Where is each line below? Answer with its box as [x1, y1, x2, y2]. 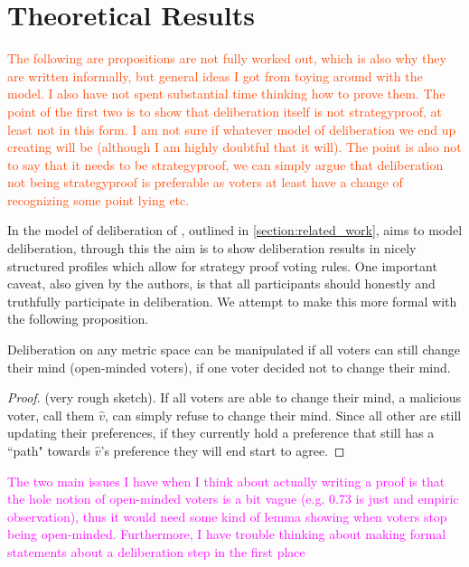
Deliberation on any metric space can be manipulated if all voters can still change [7, 340, 461, 359]
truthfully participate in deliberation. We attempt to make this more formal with [7, 291, 457, 310]
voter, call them [7, 405, 95, 424]
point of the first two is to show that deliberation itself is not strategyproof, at [7, 101, 442, 120]
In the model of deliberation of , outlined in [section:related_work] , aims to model [7, 221, 463, 240]
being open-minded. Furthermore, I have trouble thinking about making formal [7, 524, 446, 543]
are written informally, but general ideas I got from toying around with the [7, 66, 423, 85]
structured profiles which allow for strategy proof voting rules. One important [7, 256, 437, 275]
